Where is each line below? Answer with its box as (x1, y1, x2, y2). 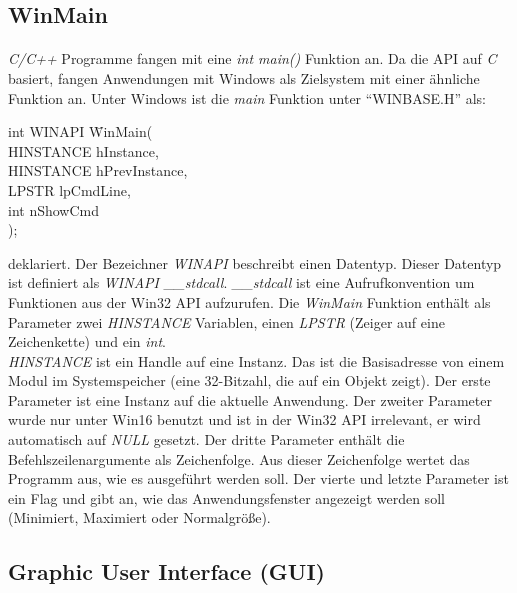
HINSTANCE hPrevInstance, (8, 160, 188, 181)
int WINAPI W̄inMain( (8, 121, 153, 142)
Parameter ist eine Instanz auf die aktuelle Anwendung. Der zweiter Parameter (8, 389, 492, 410)
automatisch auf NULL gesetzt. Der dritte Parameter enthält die (8, 429, 405, 450)
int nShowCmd (8, 199, 100, 220)
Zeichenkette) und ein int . (8, 331, 167, 352)
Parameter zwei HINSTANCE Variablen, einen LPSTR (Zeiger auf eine (8, 311, 445, 332)
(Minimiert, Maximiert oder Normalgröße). (8, 507, 271, 528)
